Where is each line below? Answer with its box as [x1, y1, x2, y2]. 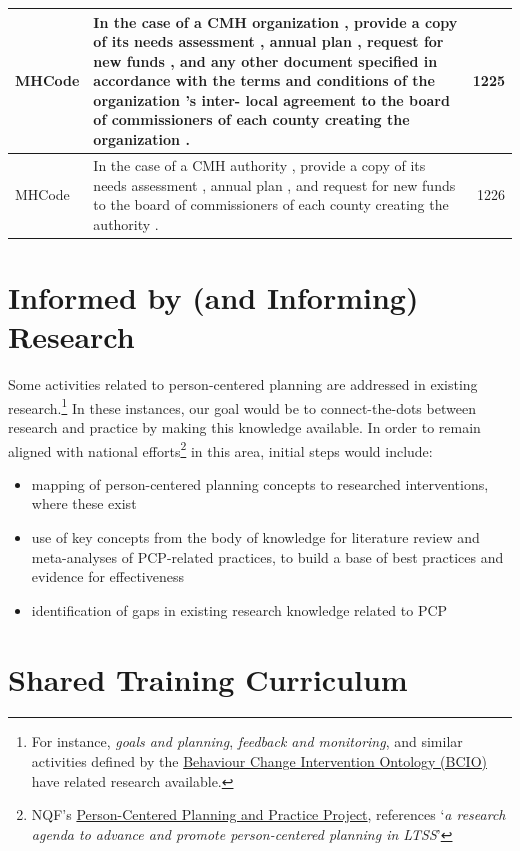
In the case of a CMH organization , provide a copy [93, 11, 458, 32]
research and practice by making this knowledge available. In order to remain [8, 416, 481, 437]
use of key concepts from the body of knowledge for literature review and [31, 526, 480, 547]
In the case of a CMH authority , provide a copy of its [93, 154, 426, 175]
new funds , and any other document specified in [93, 50, 438, 71]
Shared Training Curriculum [8, 658, 408, 699]
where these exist [31, 493, 137, 514]
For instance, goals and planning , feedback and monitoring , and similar [31, 731, 463, 752]
